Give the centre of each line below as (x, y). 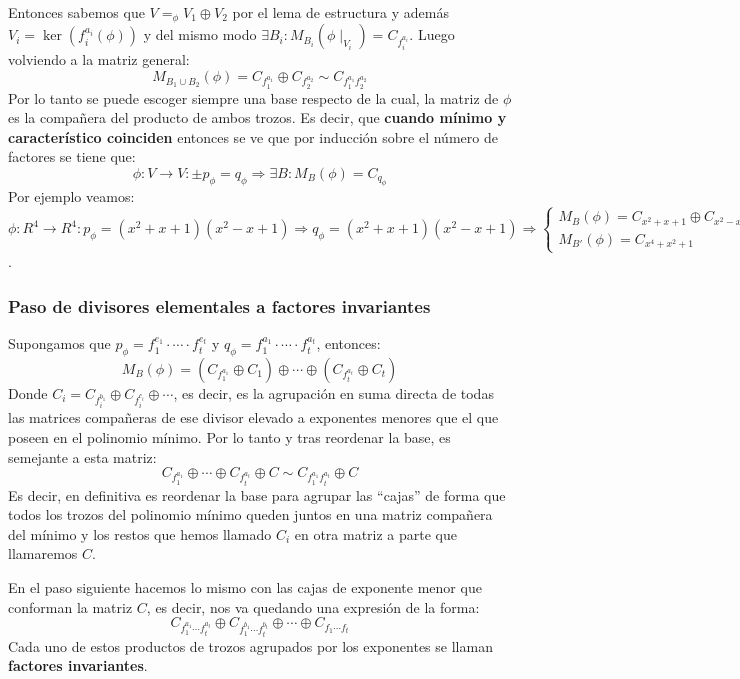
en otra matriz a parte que (375, 533)
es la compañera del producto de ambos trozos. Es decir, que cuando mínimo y (257, 117)
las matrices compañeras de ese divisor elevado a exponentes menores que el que (253, 417)
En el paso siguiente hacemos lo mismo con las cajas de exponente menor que (245, 587)
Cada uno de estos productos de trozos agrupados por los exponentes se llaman (250, 645)
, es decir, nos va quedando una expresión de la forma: (313, 606)
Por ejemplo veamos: (71, 196)
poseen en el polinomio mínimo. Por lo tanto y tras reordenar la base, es (229, 437)
